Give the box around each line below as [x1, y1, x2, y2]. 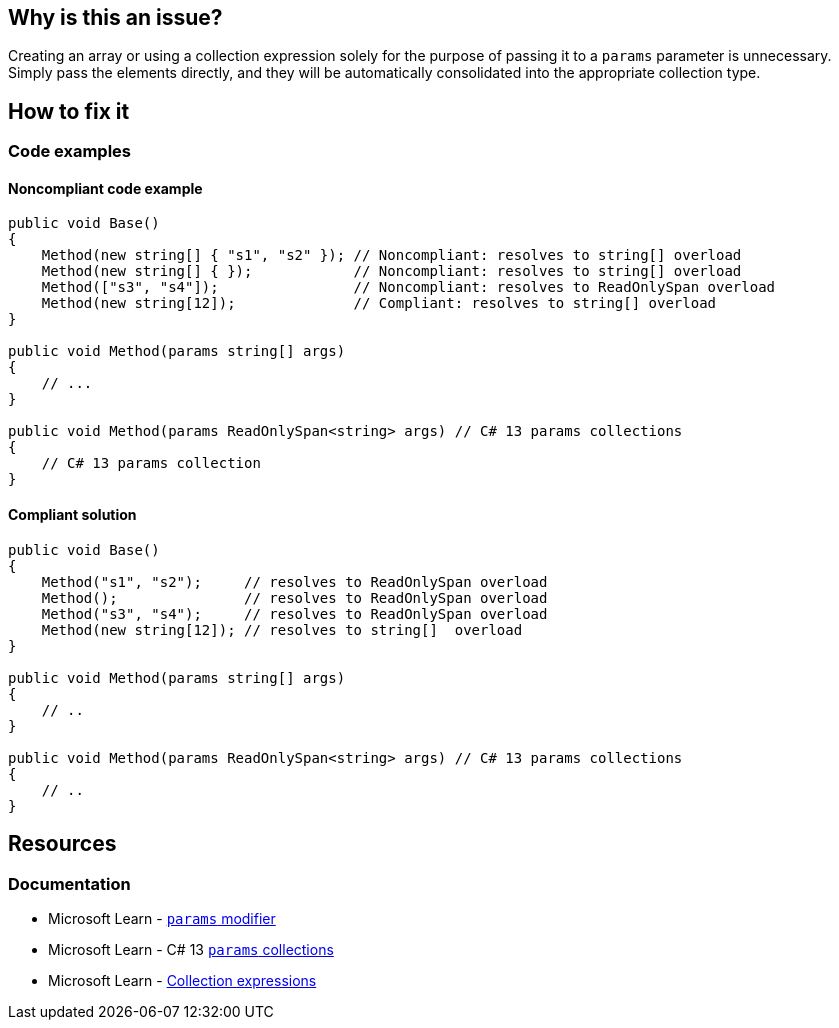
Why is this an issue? [8, 5, 223, 30]
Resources [8, 831, 117, 857]
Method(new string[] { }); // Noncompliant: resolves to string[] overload [41, 263, 742, 280]
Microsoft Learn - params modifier [48, 909, 276, 927]
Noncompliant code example [8, 179, 203, 197]
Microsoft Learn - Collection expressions [48, 971, 317, 989]
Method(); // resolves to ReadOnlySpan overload [41, 589, 548, 606]
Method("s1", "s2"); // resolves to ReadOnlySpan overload [41, 573, 548, 590]
